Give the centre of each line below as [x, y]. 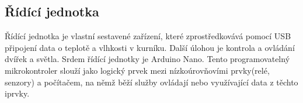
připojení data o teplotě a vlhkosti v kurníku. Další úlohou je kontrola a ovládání [150, 47]
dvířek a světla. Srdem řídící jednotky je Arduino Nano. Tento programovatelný [147, 59]
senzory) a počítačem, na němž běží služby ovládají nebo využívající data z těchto [151, 82]
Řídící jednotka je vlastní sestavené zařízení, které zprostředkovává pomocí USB [148, 36]
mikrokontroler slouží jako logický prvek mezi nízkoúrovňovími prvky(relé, [137, 70]
